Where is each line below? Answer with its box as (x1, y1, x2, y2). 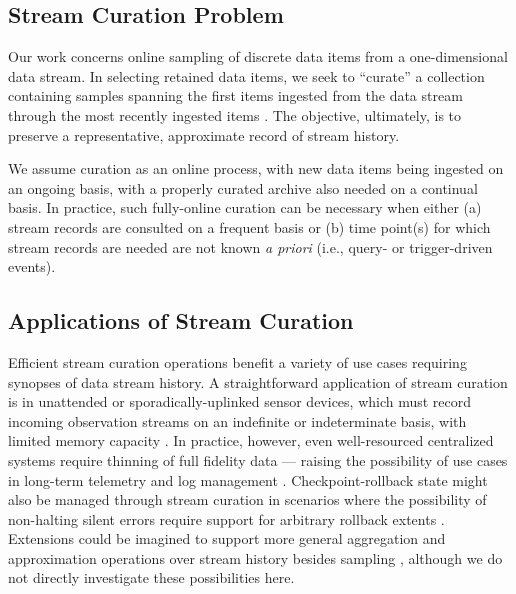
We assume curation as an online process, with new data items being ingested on (8, 158, 504, 179)
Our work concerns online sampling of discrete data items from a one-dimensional (8, 46, 508, 67)
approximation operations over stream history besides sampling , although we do (8, 547, 503, 568)
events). (8, 256, 56, 277)
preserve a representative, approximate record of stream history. (8, 124, 400, 145)
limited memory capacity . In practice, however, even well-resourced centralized (8, 430, 494, 451)
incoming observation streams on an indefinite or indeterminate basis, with (8, 410, 467, 431)
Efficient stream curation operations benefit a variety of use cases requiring (8, 351, 467, 372)
